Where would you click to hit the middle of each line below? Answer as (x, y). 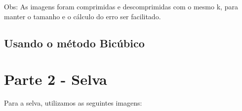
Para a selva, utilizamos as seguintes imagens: (73, 103)
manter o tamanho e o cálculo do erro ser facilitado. (82, 16)
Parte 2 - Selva (56, 79)
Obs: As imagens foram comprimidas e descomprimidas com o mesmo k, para (121, 6)
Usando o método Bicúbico (74, 43)
